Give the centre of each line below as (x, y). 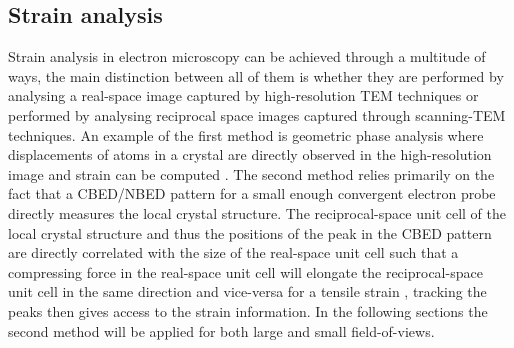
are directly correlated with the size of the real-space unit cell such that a (233, 252)
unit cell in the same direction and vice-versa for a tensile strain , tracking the (247, 291)
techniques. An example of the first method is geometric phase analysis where (246, 134)
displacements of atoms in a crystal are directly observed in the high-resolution (250, 154)
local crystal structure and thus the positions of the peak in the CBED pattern (250, 232)
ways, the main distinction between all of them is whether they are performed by (256, 75)
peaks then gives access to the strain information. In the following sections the (248, 310)
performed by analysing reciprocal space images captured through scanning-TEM (257, 114)
